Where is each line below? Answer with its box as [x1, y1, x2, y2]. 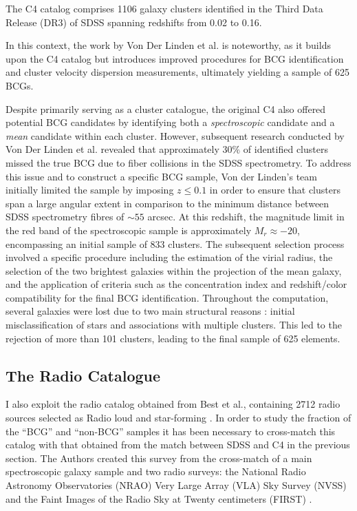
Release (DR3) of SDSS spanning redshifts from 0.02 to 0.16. [6, 14, 262, 29]
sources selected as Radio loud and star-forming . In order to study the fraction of [6, 410, 351, 425]
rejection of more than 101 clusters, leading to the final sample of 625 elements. [6, 331, 340, 345]
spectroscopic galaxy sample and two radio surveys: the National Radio [6, 464, 306, 479]
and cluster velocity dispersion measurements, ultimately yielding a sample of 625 [6, 65, 349, 79]
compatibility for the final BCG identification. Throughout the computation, [6, 290, 329, 304]
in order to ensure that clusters [209, 182, 340, 197]
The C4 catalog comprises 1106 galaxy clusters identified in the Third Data [6, 1, 323, 15]
